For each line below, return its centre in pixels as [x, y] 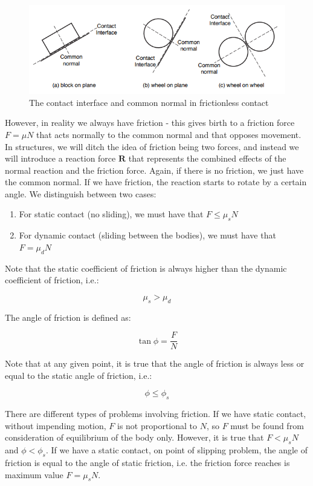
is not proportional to [157, 425]
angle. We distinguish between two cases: [81, 193]
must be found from [267, 425]
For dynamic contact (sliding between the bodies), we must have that [147, 235]
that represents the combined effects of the [207, 158]
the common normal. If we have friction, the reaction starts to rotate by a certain [156, 182]
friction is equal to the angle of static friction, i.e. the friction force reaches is [147, 463]
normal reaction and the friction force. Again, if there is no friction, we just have [154, 170]
